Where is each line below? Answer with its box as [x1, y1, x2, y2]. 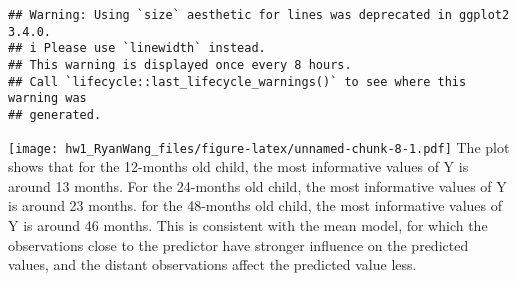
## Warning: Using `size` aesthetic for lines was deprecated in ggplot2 [8, 8, 510, 22]
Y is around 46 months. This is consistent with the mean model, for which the [8, 215, 488, 236]
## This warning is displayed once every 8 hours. [8, 57, 352, 72]
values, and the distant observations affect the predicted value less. [8, 254, 417, 275]
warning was [8, 91, 87, 106]
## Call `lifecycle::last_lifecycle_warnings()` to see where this [8, 74, 467, 89]
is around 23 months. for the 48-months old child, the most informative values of [8, 195, 503, 216]
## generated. [8, 107, 102, 122]
